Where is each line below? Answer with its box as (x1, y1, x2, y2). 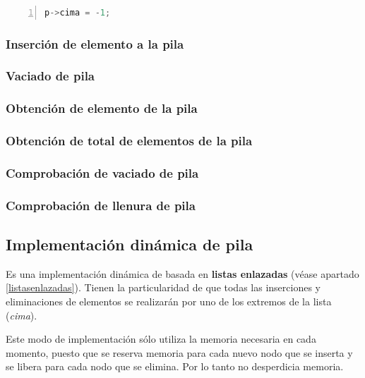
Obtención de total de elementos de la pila (6, 132, 253, 150)
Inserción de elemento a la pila (6, 35, 184, 52)
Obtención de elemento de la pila (6, 99, 198, 117)
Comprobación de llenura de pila (6, 196, 196, 214)
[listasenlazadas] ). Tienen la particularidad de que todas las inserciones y (6, 280, 321, 295)
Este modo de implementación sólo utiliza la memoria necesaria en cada (6, 331, 316, 346)
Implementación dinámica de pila (6, 233, 253, 255)
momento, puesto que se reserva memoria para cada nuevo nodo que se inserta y (6, 345, 353, 360)
